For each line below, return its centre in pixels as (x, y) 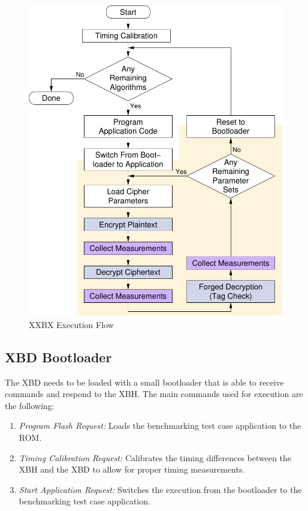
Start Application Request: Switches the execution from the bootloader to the (160, 489)
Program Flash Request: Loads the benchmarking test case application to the (160, 426)
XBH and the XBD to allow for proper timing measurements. (132, 469)
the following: (30, 405)
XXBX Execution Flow (71, 324)
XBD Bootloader (58, 357)
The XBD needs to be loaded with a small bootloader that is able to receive (144, 382)
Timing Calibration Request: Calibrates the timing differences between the (155, 457)
